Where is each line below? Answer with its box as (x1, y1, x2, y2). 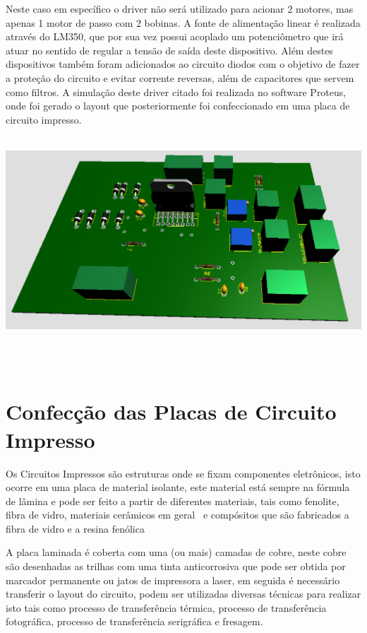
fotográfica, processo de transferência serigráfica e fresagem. (6, 614, 263, 629)
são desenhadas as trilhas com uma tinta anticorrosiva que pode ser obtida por (6, 559, 346, 574)
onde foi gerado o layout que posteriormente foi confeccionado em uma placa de (6, 98, 350, 113)
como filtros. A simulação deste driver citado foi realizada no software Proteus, (6, 84, 347, 99)
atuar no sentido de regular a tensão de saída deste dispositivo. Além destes (6, 42, 333, 57)
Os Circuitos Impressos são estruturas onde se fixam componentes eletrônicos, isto (6, 466, 361, 480)
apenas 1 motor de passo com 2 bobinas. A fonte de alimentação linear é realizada (6, 15, 361, 30)
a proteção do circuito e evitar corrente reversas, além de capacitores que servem (6, 70, 354, 85)
